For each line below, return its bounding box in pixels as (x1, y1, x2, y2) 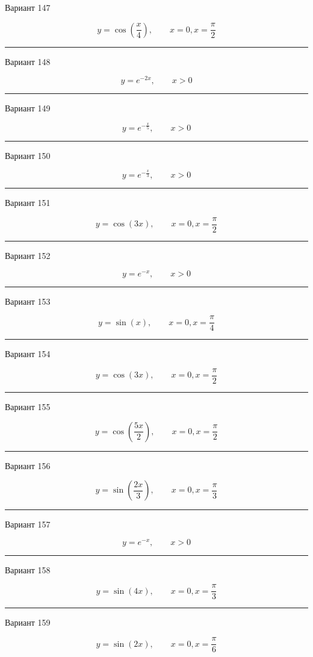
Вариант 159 (5, 616, 51, 629)
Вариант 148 (5, 55, 51, 67)
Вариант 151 (5, 196, 51, 209)
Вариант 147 (5, 1, 51, 13)
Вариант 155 (5, 400, 51, 413)
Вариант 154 (5, 347, 51, 360)
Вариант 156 (5, 459, 51, 472)
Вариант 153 (5, 294, 51, 307)
